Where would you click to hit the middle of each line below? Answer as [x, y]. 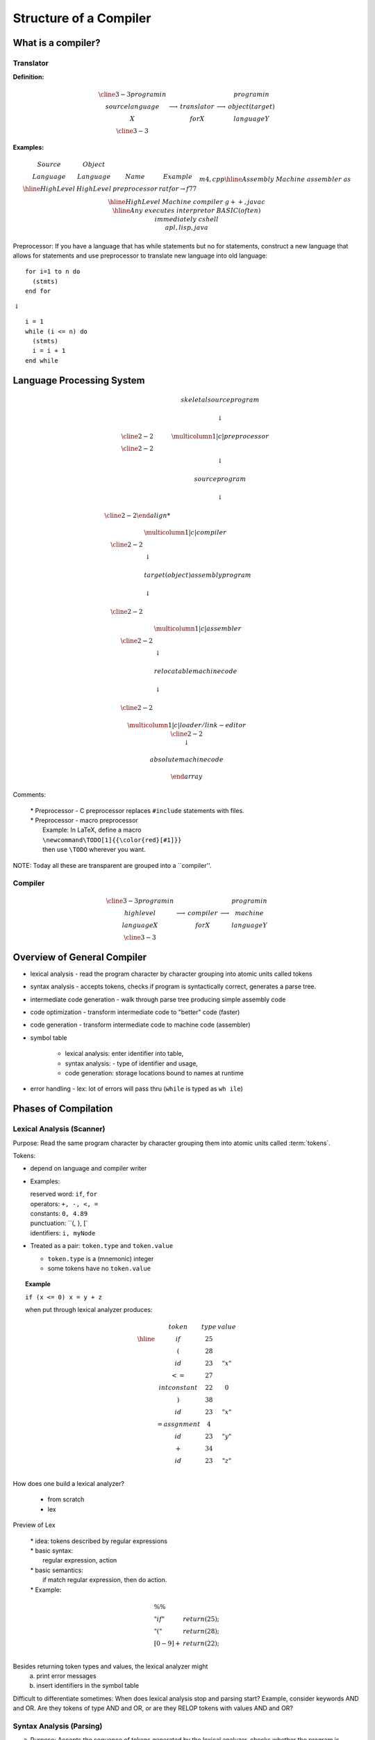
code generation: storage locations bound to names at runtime [155, 1073]
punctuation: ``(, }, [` [59, 1223]
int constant [178, 1388]
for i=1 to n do [53, 272]
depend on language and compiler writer [89, 1169]
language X [140, 925]
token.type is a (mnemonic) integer [101, 1258]
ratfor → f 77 [178, 189]
